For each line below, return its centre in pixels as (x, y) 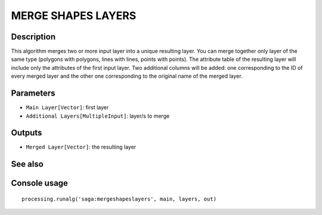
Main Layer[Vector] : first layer (67, 107)
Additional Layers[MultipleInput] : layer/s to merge (98, 116)
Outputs (27, 133)
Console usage (40, 183)
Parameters (33, 93)
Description (33, 37)
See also (27, 164)
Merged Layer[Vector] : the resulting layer (81, 147)
